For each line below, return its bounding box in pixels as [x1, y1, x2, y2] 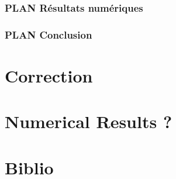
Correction [5, 63, 93, 87]
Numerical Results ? [5, 109, 172, 133]
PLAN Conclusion [5, 27, 92, 42]
